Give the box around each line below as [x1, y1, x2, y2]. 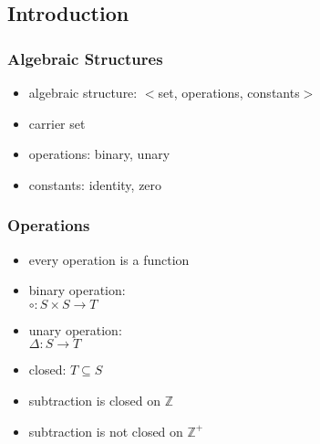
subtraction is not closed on [28, 421, 183, 440]
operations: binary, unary [28, 144, 170, 164]
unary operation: [28, 320, 122, 339]
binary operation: [28, 280, 126, 300]
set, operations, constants [158, 83, 300, 101]
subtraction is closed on [28, 390, 160, 409]
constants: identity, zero [28, 174, 162, 194]
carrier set [28, 113, 86, 132]
